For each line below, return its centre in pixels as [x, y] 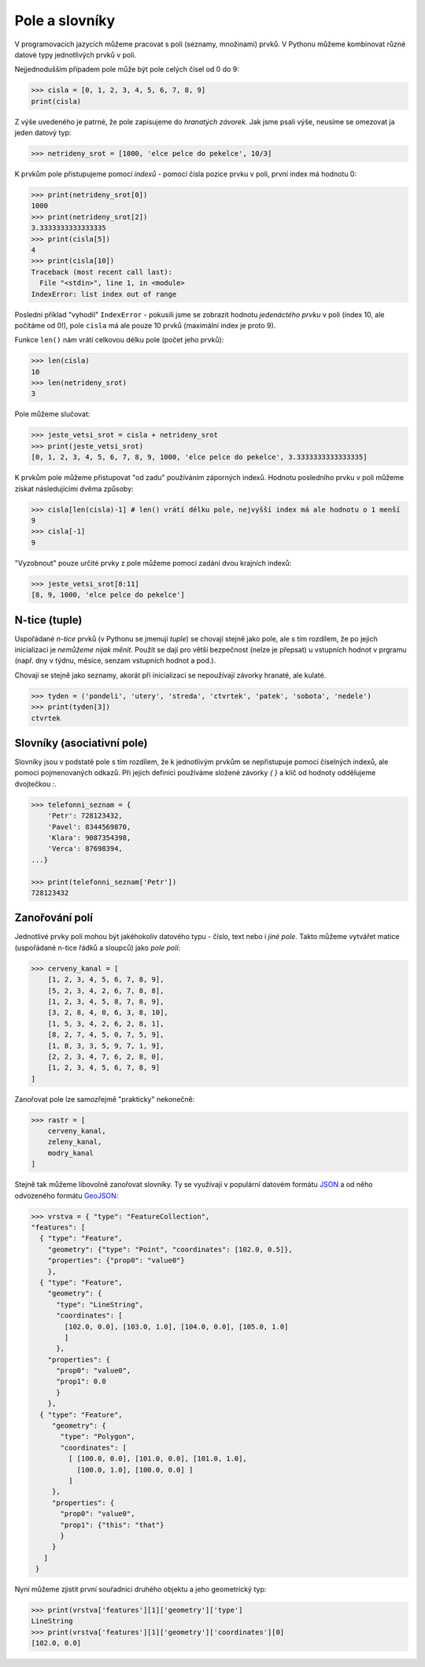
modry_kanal [71, 1153]
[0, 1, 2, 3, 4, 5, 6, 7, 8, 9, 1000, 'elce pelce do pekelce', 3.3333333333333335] [199, 457]
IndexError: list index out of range [104, 294]
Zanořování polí [54, 918]
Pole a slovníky [65, 20]
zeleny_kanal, [75, 1142]
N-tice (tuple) [48, 620]
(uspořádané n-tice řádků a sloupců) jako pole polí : [98, 948]
